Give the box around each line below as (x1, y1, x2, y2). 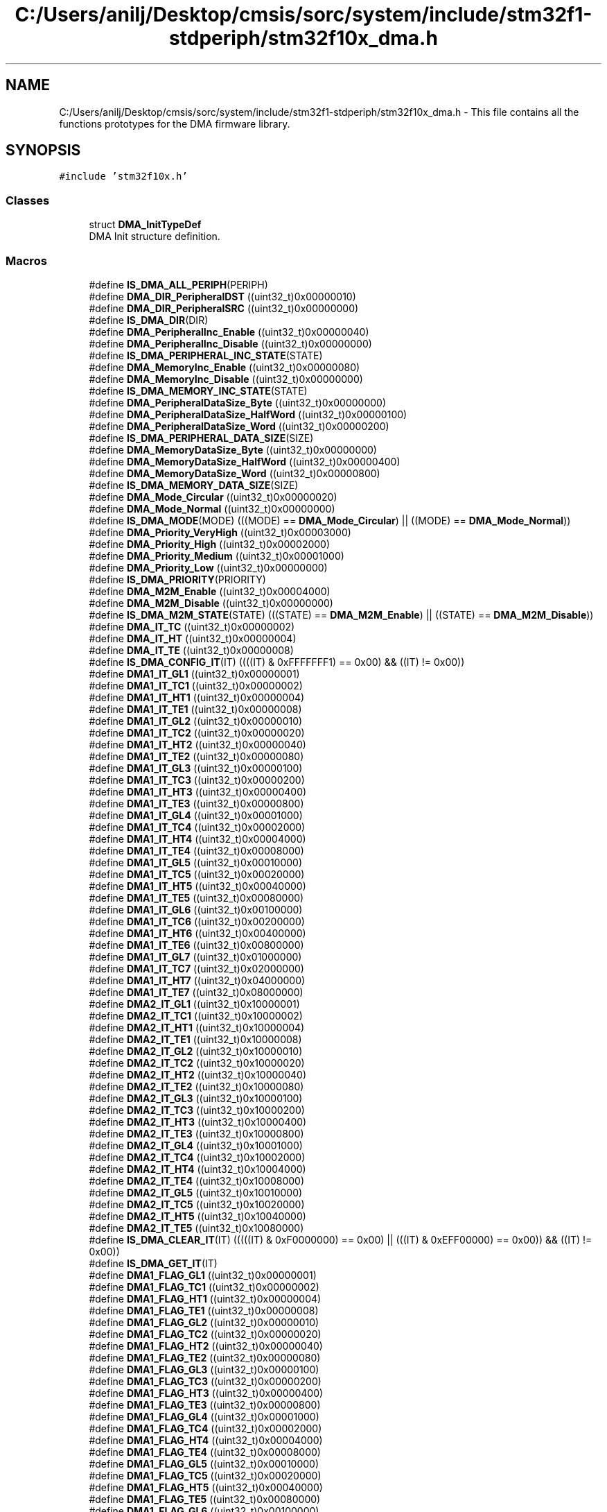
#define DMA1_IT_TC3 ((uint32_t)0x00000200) (89, 773, 305, 786)
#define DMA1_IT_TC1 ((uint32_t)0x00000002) (89, 679, 303, 691)
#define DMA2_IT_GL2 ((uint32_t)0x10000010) (89, 1045, 303, 1057)
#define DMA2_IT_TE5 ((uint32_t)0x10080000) (89, 1221, 304, 1234)
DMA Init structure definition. (89, 230, 220, 243)
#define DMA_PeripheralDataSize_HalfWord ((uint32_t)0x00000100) (89, 408, 407, 420)
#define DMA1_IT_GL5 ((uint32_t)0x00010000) (89, 856, 303, 868)
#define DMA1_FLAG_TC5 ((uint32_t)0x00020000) (89, 1469, 322, 1481)
